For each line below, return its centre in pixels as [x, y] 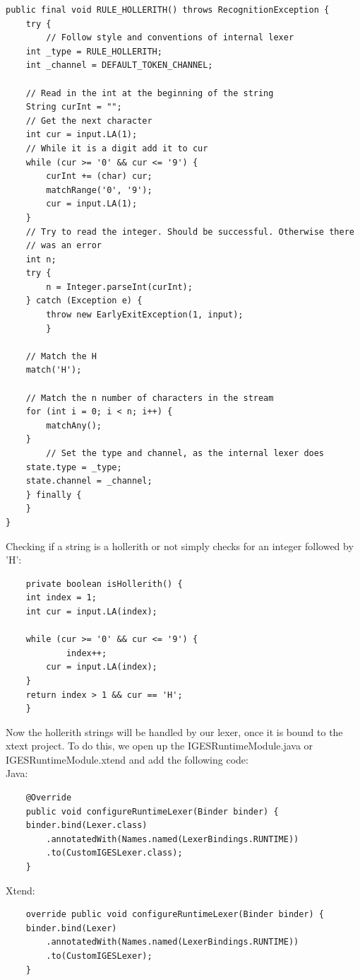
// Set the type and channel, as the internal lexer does [185, 453]
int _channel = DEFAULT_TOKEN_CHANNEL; [119, 65]
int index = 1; [61, 598]
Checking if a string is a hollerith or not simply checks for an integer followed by [180, 546]
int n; [41, 259]
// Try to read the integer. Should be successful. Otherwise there [190, 232]
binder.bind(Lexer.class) [86, 826]
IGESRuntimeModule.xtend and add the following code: [127, 759]
